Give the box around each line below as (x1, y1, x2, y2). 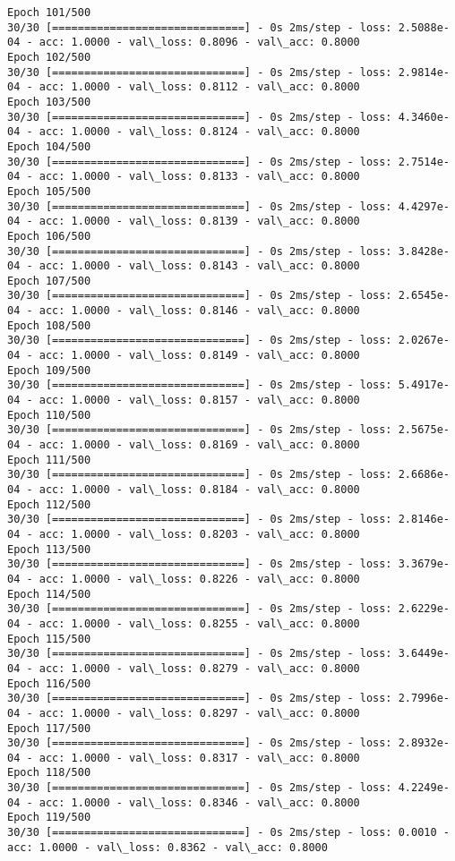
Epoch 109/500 (7, 363, 91, 377)
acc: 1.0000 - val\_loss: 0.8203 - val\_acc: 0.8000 (39, 527, 360, 541)
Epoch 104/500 (7, 140, 91, 153)
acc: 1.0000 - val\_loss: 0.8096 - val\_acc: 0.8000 (39, 36, 360, 49)
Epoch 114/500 (7, 587, 91, 601)
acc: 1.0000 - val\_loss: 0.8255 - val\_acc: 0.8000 (39, 617, 360, 630)
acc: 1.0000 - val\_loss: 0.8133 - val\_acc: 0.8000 (39, 170, 360, 183)
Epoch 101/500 (7, 6, 91, 19)
